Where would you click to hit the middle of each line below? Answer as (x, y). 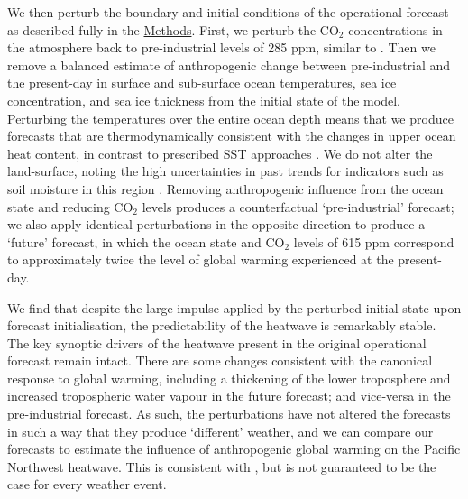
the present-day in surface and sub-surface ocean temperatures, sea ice (202, 83)
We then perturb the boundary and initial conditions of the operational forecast (228, 12)
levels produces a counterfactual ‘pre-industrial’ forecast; (298, 206)
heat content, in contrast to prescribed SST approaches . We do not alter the (220, 153)
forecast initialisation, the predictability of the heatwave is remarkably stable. (222, 325)
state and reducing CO (70, 206)
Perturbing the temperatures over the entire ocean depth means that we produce (230, 118)
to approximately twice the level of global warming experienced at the (201, 259)
